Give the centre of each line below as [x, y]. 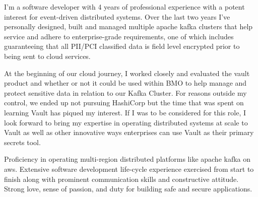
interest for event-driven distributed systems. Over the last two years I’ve [117, 16]
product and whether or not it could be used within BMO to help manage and [125, 83]
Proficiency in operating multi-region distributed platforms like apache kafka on [127, 159]
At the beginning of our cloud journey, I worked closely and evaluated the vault [127, 73]
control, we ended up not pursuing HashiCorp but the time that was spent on [124, 103]
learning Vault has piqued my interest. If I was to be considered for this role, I [125, 112]
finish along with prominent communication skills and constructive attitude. [121, 179]
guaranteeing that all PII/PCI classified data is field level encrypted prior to [122, 46]
